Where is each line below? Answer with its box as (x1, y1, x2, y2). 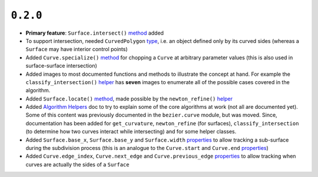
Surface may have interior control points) (25, 46, 128, 53)
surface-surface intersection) (25, 62, 97, 69)
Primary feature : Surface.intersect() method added (25, 29, 164, 36)
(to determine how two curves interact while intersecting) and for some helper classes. (25, 128, 237, 135)
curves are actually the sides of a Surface (25, 161, 130, 168)
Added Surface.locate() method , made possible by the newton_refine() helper (25, 95, 233, 102)
